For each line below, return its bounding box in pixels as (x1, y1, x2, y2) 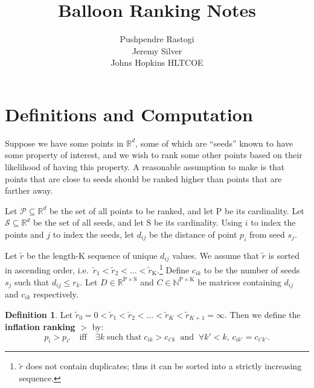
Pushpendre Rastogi (120, 33, 194, 45)
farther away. (5, 184, 53, 197)
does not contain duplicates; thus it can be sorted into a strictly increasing (25, 360, 302, 372)
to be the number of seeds (203, 263, 300, 276)
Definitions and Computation (5, 101, 253, 126)
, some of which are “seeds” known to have (135, 136, 293, 149)
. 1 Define (157, 262, 190, 276)
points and (5, 228, 44, 240)
